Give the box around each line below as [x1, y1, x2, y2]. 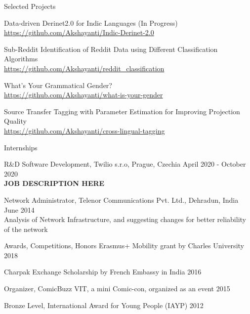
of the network [4, 224, 48, 234]
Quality [4, 116, 27, 126]
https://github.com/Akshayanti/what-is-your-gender [4, 90, 163, 100]
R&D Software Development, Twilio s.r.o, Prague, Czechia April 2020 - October [4, 159, 246, 169]
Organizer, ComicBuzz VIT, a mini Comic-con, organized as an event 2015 [4, 283, 230, 294]
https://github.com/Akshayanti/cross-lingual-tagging [4, 125, 165, 135]
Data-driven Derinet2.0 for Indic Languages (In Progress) [4, 17, 178, 28]
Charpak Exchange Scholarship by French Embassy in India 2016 [4, 267, 202, 277]
